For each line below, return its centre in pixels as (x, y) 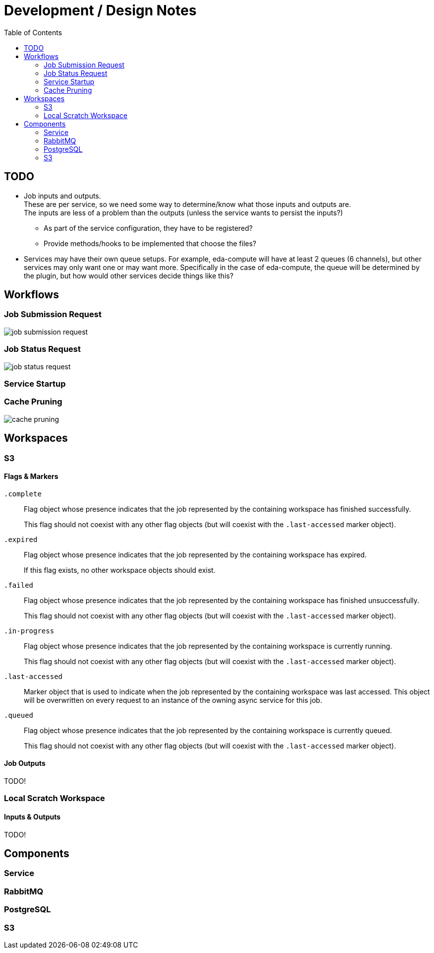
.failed (19, 585)
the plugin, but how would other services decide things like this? (129, 275)
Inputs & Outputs (32, 817)
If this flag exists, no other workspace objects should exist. (120, 570)
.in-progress (29, 631)
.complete (23, 494)
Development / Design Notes (100, 10)
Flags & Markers (31, 476)
